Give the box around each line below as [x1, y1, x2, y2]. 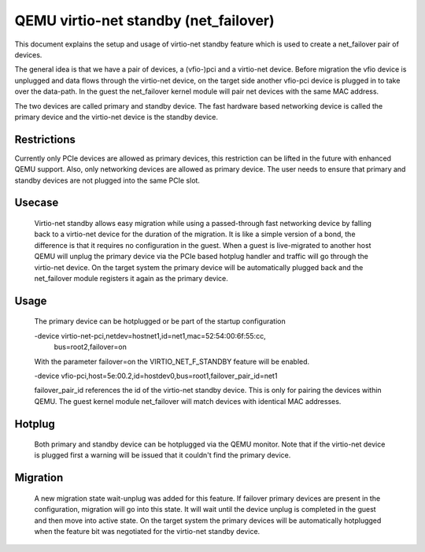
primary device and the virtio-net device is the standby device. [14, 112, 218, 121]
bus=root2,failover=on [54, 343, 128, 352]
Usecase [14, 196, 59, 209]
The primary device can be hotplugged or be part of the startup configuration [34, 317, 286, 326]
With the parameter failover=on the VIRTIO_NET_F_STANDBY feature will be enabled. [34, 357, 310, 366]
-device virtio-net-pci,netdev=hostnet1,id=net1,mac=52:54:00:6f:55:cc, [34, 331, 267, 340]
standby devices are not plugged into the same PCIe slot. [14, 176, 201, 185]
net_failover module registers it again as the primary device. [34, 273, 228, 283]
